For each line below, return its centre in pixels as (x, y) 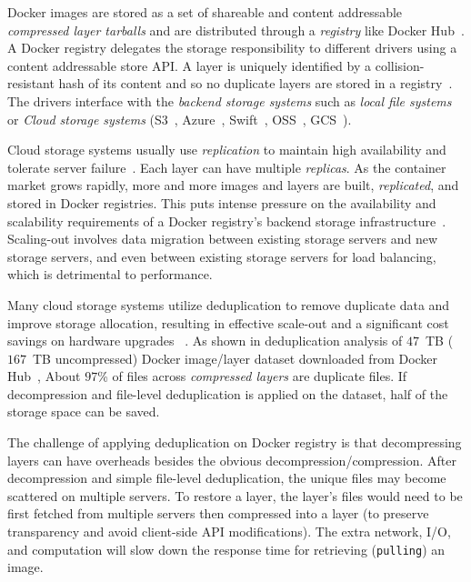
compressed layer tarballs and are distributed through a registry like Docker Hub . (236, 30)
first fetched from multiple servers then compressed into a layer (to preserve (218, 513)
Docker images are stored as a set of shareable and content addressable (205, 12)
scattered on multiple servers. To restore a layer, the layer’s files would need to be (235, 495)
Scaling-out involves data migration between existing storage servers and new (223, 239)
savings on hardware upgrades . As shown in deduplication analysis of (205, 341)
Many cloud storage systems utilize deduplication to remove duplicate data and (229, 304)
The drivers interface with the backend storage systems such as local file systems (230, 100)
